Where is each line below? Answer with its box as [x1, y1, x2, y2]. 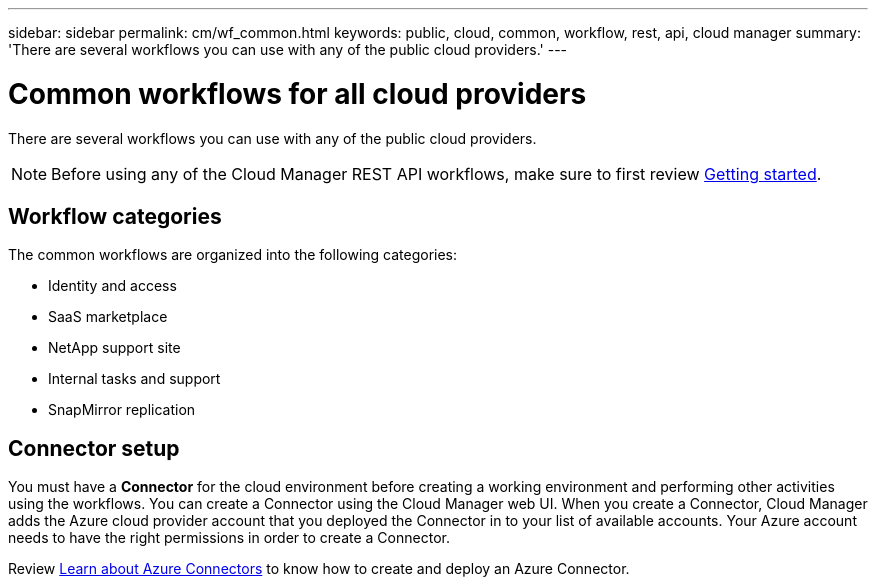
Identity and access [48, 277, 177, 295]
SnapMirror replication [48, 401, 196, 419]
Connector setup [8, 435, 180, 461]
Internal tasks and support [48, 370, 221, 388]
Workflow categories [8, 203, 222, 229]
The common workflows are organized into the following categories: [8, 246, 458, 264]
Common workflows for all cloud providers [8, 76, 587, 111]
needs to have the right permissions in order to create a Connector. [8, 529, 450, 547]
